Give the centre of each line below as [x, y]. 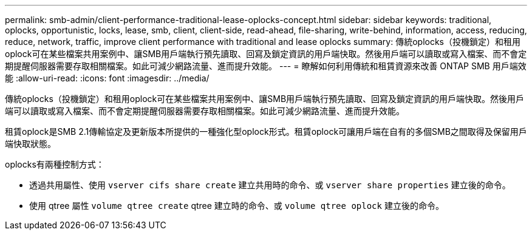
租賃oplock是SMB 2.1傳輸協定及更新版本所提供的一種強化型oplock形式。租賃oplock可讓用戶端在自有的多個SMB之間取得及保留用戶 [266, 131]
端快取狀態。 [30, 144]
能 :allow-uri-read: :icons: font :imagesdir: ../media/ [107, 78]
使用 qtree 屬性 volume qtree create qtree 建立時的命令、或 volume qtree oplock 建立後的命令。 [237, 206]
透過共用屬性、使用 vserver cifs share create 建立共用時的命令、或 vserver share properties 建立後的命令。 [270, 185]
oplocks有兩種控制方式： [55, 164]
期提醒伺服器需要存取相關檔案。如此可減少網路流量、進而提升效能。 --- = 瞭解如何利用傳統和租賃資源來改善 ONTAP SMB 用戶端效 [266, 66]
